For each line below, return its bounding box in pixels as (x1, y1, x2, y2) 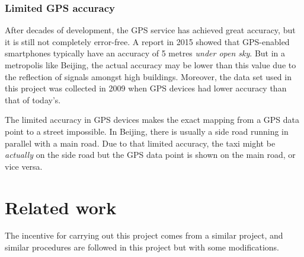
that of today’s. (5, 93, 61, 106)
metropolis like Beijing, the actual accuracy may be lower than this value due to (5, 59, 296, 71)
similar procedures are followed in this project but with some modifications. (5, 241, 279, 253)
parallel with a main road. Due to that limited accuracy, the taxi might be (5, 137, 276, 149)
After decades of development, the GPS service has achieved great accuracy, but (5, 24, 296, 36)
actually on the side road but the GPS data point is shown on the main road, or (5, 148, 296, 161)
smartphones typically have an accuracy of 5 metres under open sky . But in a (5, 47, 286, 59)
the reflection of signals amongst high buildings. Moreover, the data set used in (5, 70, 292, 83)
